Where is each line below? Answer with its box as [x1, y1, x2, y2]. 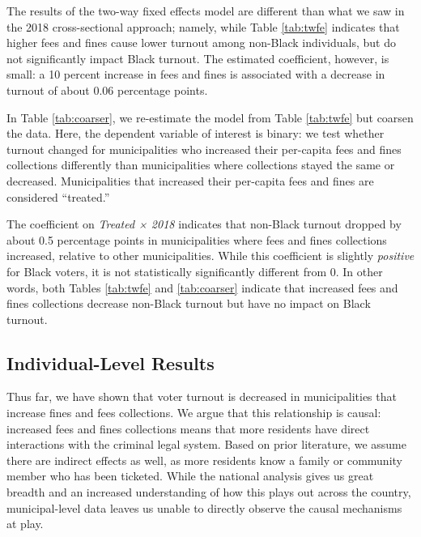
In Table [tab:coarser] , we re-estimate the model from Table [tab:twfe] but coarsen [6, 109, 414, 126]
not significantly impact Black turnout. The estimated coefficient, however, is [6, 49, 389, 66]
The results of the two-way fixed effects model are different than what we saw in [6, 2, 405, 19]
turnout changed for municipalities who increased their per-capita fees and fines [6, 140, 402, 157]
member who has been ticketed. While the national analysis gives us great [6, 467, 374, 484]
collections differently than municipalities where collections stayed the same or [6, 156, 395, 173]
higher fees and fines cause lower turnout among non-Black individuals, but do [6, 34, 396, 51]
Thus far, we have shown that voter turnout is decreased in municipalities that [6, 388, 397, 405]
